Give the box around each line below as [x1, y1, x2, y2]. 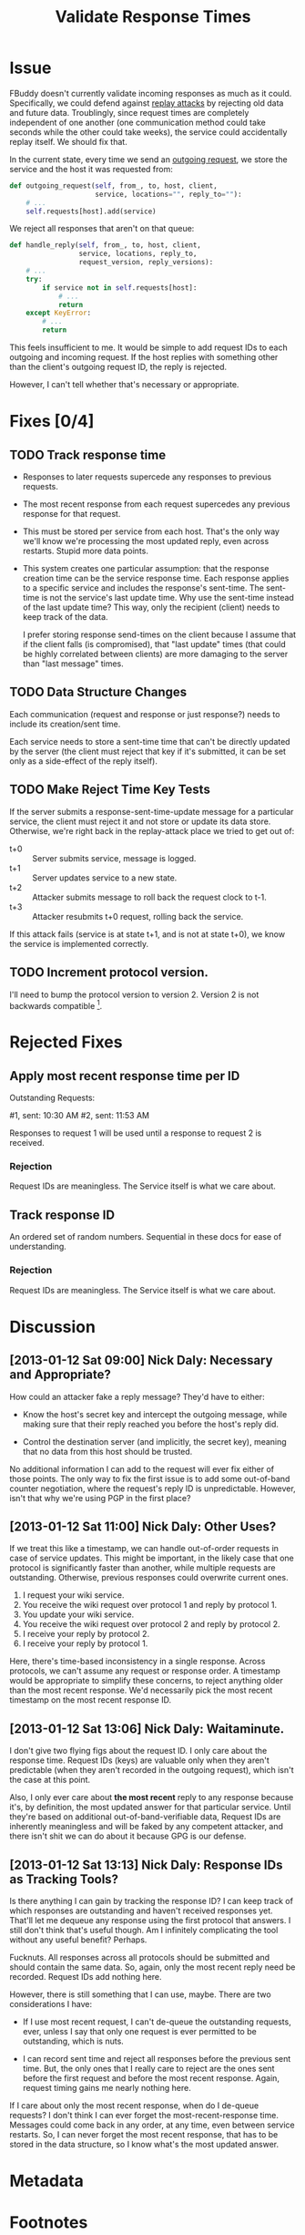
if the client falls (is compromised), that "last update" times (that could [22, 639, 287, 650]
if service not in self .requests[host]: [42, 283, 198, 293]
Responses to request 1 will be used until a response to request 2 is [9, 1128, 262, 1138]
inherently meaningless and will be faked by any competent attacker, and [9, 1821, 284, 1832]
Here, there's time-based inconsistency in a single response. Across [9, 1656, 266, 1667]
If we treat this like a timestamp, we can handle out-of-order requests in [9, 1543, 280, 1554]
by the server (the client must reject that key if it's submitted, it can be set [9, 746, 287, 757]
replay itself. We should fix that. [9, 136, 127, 147]
